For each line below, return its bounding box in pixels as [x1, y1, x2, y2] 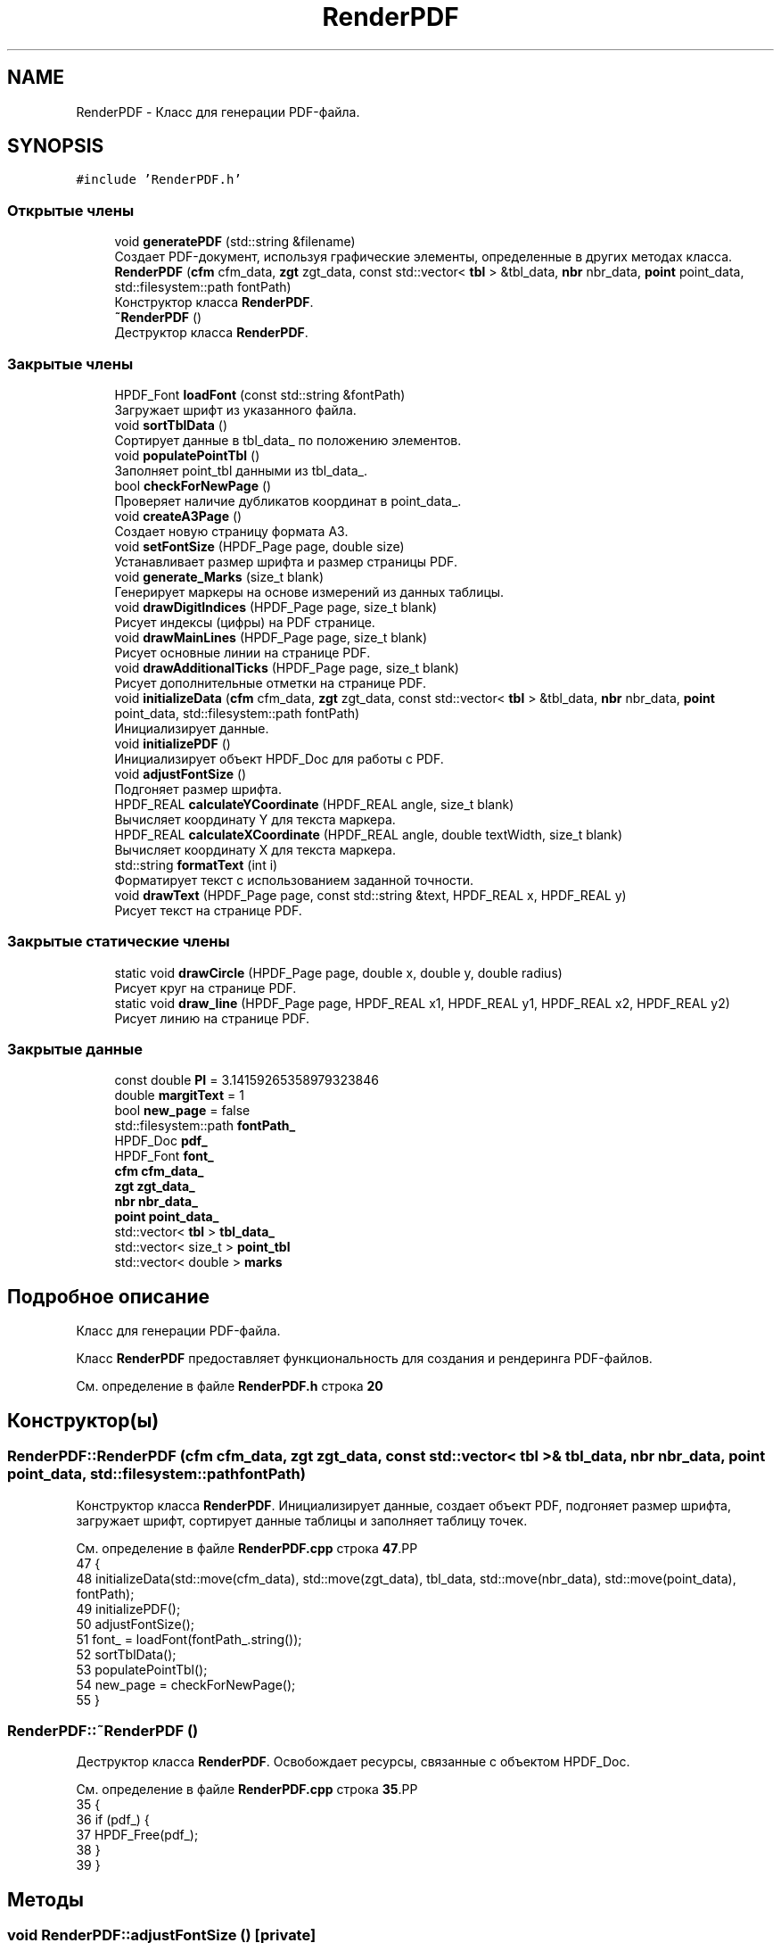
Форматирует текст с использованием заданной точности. [114, 872, 474, 888]
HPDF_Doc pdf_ [114, 1133, 208, 1149]
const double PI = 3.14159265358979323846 [114, 1072, 379, 1088]
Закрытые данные [7, 1040, 143, 1059]
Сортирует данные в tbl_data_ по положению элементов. [114, 432, 462, 448]
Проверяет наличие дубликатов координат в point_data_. [114, 492, 462, 508]
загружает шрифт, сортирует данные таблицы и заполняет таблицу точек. [76, 1512, 528, 1528]
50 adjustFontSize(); [76, 1616, 194, 1632]
